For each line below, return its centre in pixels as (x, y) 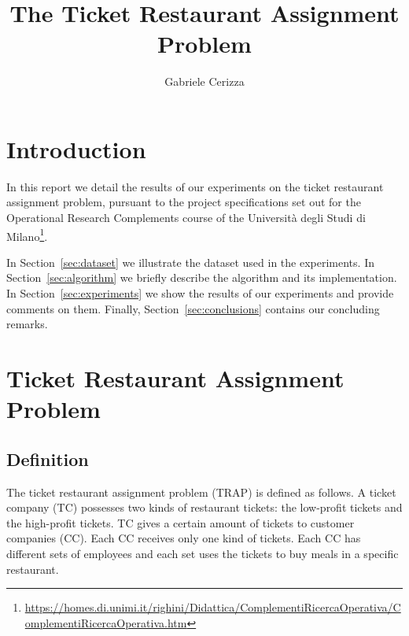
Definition (48, 459)
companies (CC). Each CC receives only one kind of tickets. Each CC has (184, 538)
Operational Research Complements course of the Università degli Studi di (186, 218)
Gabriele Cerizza (204, 81)
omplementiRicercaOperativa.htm (106, 622)
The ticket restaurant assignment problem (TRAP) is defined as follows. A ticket (201, 492)
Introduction (76, 148)
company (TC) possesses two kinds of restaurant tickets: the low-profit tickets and (204, 507)
